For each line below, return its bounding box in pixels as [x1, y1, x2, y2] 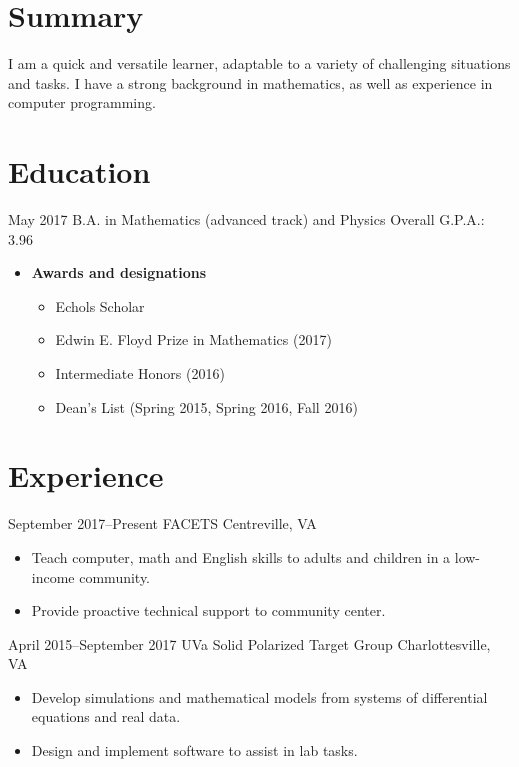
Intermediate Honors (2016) [55, 363, 225, 383]
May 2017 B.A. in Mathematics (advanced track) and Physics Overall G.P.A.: [8, 209, 485, 230]
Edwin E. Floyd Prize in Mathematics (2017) [55, 329, 332, 350]
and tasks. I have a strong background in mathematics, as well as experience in [8, 72, 493, 93]
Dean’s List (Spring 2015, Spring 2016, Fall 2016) [55, 396, 358, 417]
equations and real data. [31, 706, 181, 727]
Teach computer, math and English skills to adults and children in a [31, 546, 451, 567]
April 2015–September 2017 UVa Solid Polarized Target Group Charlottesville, [8, 633, 491, 654]
